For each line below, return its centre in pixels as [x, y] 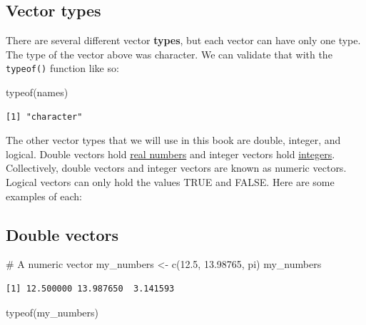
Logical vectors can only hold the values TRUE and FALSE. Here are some [170, 182]
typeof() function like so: [62, 68]
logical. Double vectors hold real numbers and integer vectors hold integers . [171, 154]
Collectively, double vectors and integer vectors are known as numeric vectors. [176, 168]
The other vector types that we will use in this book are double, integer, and [173, 140]
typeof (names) [37, 92]
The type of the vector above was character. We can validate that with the [169, 54]
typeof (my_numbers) [52, 312]
